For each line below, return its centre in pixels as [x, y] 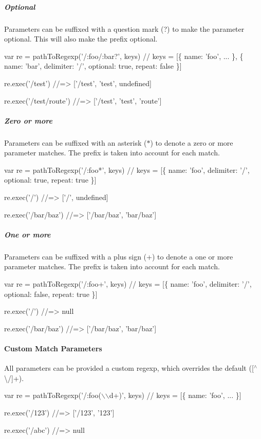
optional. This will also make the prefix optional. [81, 39]
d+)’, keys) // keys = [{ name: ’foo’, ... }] [175, 395]
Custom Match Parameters [53, 348]
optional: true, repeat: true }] [50, 180]
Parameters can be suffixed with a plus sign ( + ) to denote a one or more [119, 256]
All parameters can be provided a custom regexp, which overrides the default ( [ [129, 368]
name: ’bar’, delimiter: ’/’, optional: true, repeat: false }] [93, 66]
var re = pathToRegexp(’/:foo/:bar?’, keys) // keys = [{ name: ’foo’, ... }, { [124, 56]
